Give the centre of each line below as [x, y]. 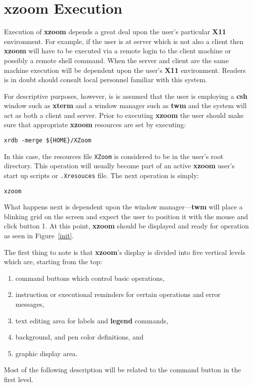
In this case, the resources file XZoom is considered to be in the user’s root [114, 156]
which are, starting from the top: [53, 261]
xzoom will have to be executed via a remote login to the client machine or [117, 51]
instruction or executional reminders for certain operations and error [118, 294]
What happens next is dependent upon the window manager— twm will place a [123, 207]
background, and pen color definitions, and [79, 337]
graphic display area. [46, 353]
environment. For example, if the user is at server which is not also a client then [124, 41]
